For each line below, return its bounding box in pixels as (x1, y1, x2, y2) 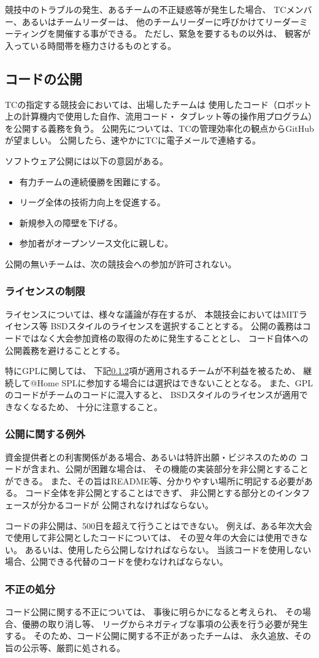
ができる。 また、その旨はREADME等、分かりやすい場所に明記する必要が (5, 474, 304, 487)
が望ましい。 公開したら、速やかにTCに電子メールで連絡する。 (5, 134, 261, 147)
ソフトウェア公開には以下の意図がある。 (5, 154, 168, 167)
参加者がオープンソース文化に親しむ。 (19, 237, 174, 250)
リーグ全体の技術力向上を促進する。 (19, 196, 166, 208)
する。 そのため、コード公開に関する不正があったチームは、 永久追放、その (5, 629, 311, 642)
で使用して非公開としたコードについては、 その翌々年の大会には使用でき (5, 531, 299, 544)
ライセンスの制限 (5, 283, 85, 299)
